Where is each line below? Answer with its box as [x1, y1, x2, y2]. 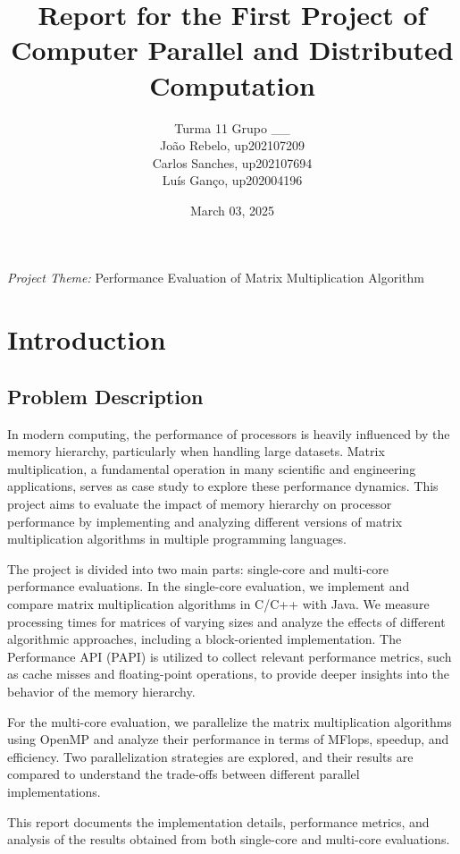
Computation [149, 66, 315, 103]
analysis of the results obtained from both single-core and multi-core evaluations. [7, 830, 450, 849]
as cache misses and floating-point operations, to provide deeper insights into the [7, 664, 449, 683]
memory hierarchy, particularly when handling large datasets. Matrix [7, 442, 385, 461]
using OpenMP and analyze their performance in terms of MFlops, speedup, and [7, 730, 449, 748]
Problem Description [7, 382, 204, 410]
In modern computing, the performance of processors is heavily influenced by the [7, 424, 450, 443]
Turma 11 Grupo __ [174, 118, 290, 137]
